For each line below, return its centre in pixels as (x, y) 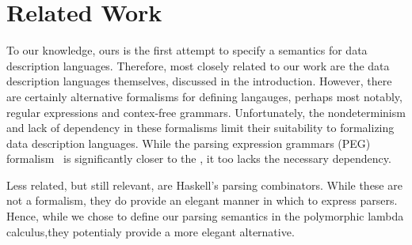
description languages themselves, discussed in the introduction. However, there (199, 81)
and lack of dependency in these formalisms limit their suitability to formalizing (200, 128)
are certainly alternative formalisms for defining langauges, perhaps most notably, (204, 96)
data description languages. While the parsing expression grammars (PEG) (189, 143)
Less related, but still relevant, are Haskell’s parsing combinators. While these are (204, 185)
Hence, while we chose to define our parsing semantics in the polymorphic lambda (205, 216)
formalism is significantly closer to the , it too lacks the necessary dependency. (199, 158)
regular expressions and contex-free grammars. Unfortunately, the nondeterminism (206, 112)
